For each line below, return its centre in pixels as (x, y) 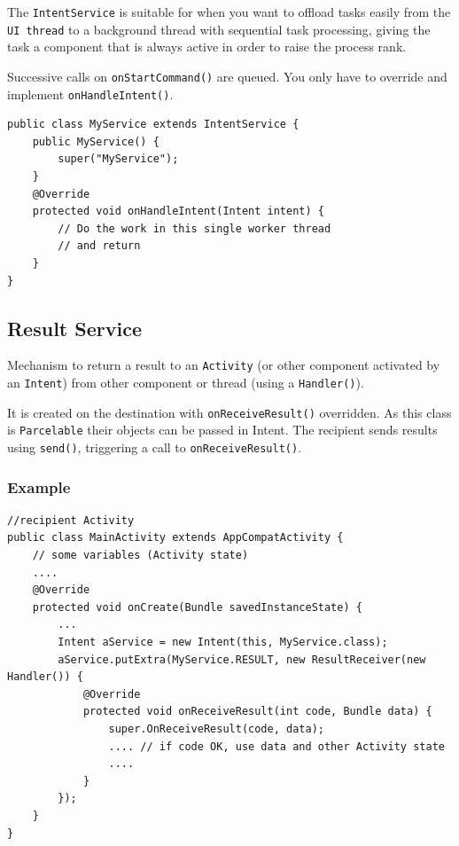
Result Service (74, 328)
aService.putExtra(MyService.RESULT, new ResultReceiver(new (242, 659)
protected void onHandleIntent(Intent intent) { (178, 211)
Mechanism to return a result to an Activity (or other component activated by (224, 365)
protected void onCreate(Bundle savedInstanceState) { (197, 607)
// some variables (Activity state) (140, 556)
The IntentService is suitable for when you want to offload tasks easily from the (229, 12)
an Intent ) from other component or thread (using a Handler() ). (186, 383)
